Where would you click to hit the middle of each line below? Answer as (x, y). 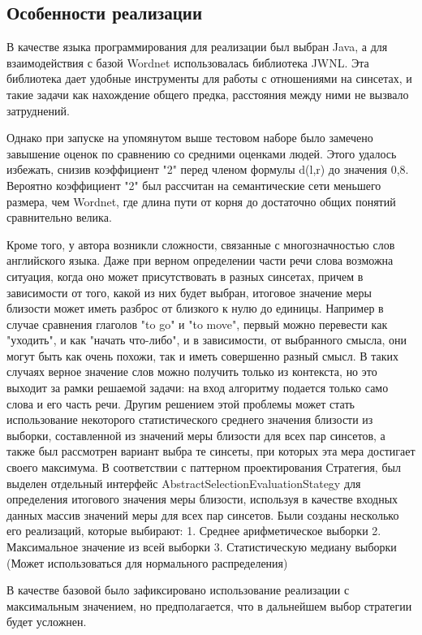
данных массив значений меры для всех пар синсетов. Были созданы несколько (203, 514)
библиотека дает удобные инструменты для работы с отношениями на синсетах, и (209, 78)
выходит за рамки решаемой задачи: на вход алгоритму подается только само (198, 388)
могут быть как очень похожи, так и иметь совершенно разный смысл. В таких (203, 355)
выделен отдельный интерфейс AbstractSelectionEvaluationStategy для (184, 483)
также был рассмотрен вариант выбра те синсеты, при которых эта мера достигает (211, 451)
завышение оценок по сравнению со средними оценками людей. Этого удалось (202, 153)
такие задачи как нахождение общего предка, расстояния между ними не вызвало (208, 94)
